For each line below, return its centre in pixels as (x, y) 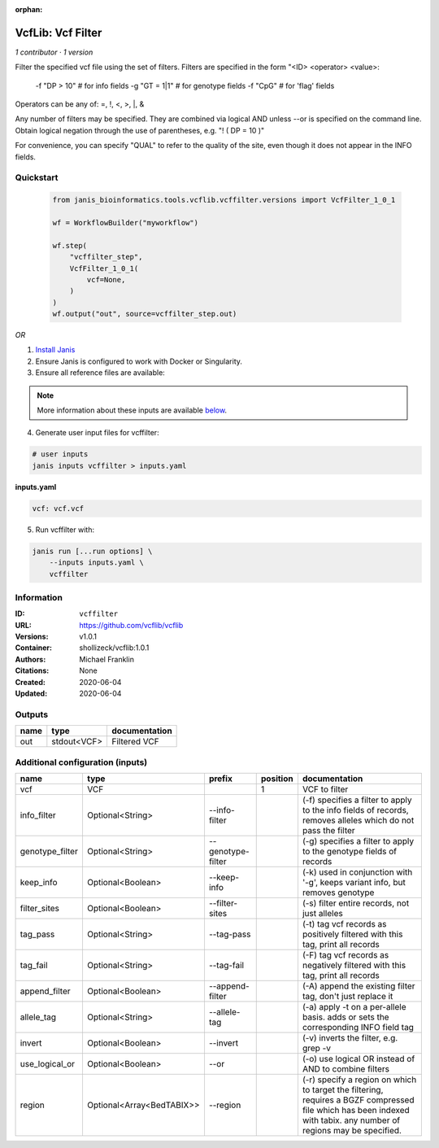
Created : (30, 682)
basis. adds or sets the (346, 1017)
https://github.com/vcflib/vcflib (131, 625)
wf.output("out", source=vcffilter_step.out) (145, 314)
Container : (34, 648)
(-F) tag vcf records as (346, 954)
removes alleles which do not (358, 820)
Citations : (32, 670)
